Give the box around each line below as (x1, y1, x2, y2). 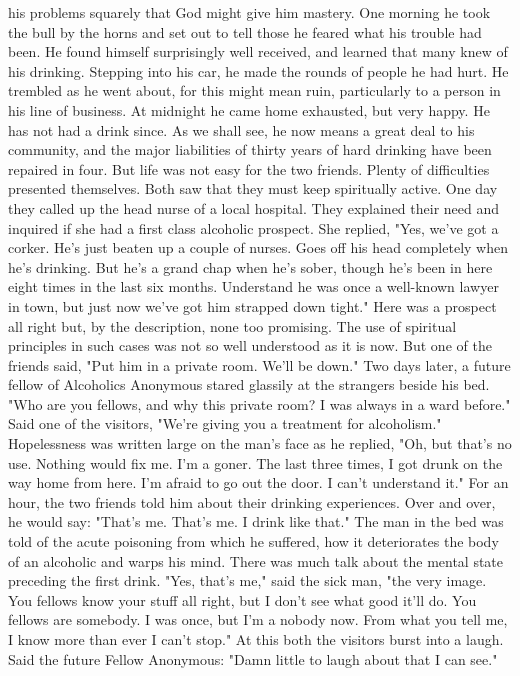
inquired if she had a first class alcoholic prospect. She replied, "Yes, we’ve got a (8, 217, 499, 238)
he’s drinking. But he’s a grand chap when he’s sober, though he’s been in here (8, 256, 493, 277)
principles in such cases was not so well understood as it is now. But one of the (8, 335, 492, 356)
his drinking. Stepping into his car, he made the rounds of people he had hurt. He (8, 60, 509, 81)
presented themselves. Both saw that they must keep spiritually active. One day (8, 178, 498, 199)
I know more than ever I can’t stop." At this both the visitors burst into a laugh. (8, 629, 504, 649)
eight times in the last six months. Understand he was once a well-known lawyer (8, 276, 499, 297)
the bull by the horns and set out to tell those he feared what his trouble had (8, 21, 482, 42)
